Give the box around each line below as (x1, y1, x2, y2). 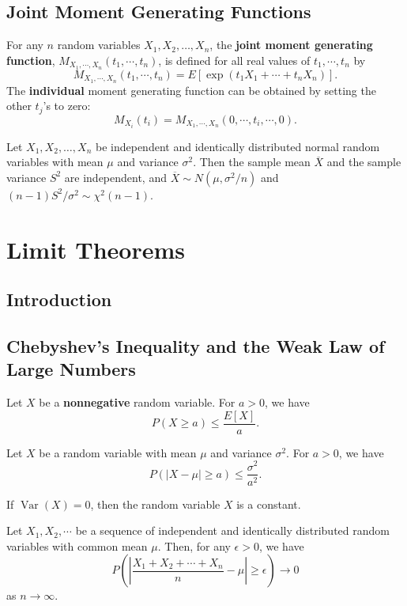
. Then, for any (157, 537, 231, 554)
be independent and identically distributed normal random (95, 138, 380, 154)
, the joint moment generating (209, 36, 373, 53)
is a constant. (236, 495, 301, 512)
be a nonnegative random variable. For (39, 394, 236, 411)
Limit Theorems (6, 233, 186, 265)
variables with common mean (6, 537, 148, 554)
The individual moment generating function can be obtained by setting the (6, 81, 376, 98)
